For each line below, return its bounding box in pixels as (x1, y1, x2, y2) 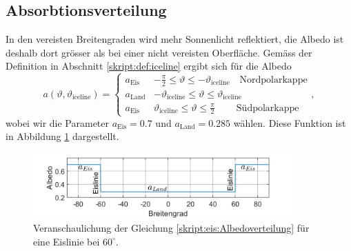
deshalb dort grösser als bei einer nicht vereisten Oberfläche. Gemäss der (6, 45, 312, 59)
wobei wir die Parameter (6, 115, 110, 130)
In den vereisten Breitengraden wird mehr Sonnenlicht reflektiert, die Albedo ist (6, 32, 344, 46)
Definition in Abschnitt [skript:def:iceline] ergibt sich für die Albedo (6, 59, 292, 73)
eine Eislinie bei (33, 234, 100, 248)
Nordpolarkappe (239, 74, 308, 85)
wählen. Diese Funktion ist (233, 115, 346, 130)
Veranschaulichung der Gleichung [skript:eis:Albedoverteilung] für (33, 220, 310, 234)
